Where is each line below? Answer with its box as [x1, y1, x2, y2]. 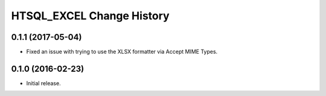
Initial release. [26, 79, 61, 87]
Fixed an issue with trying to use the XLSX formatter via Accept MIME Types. [26, 48, 218, 56]
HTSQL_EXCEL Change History [11, 9, 170, 22]
